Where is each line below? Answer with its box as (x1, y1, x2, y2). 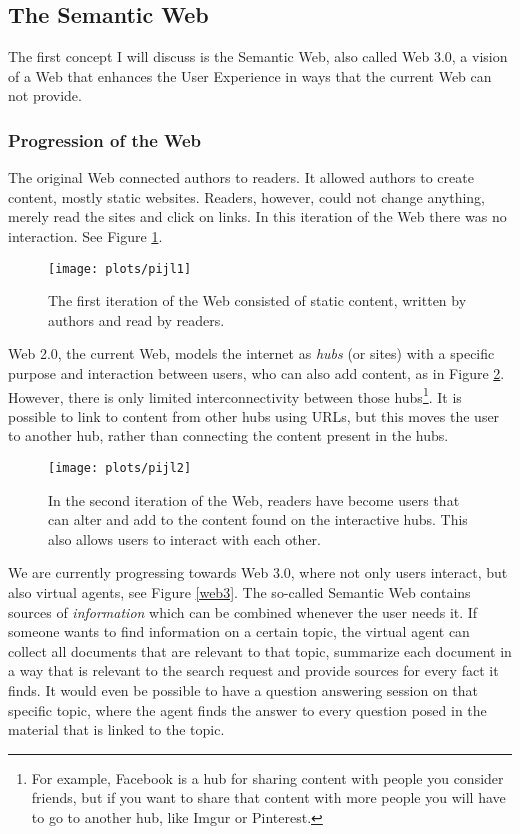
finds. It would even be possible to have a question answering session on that (8, 680, 479, 701)
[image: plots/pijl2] (48, 461, 192, 476)
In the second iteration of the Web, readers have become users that (48, 489, 460, 510)
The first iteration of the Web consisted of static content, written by (48, 290, 467, 311)
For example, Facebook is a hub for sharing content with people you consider (31, 767, 504, 788)
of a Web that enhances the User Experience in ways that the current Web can (8, 65, 492, 86)
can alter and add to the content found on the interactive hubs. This (48, 509, 468, 530)
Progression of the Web (8, 127, 202, 152)
